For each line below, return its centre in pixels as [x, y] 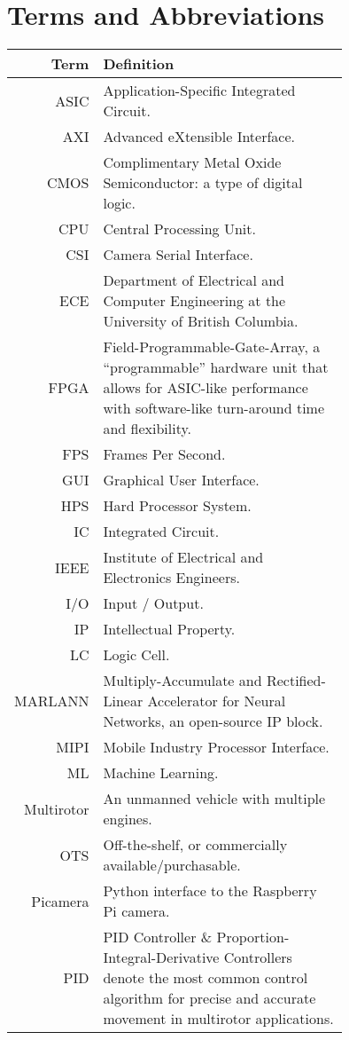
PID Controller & [158, 937]
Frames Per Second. [164, 454]
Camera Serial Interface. [178, 255]
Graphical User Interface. [181, 480]
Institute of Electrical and [183, 557]
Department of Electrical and [194, 280]
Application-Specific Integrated [199, 91]
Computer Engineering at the [194, 301]
